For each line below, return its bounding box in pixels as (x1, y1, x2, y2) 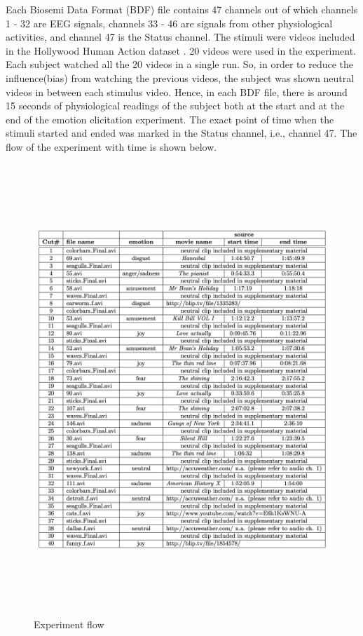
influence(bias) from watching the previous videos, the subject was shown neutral (6, 70, 355, 85)
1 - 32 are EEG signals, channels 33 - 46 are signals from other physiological (6, 15, 333, 30)
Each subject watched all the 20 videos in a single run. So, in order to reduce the (6, 57, 354, 72)
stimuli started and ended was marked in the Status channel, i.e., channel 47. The (6, 126, 357, 140)
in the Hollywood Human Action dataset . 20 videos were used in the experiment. (6, 43, 357, 57)
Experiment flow (34, 616, 104, 631)
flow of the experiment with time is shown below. (6, 139, 217, 154)
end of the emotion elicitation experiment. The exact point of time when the (6, 111, 334, 126)
